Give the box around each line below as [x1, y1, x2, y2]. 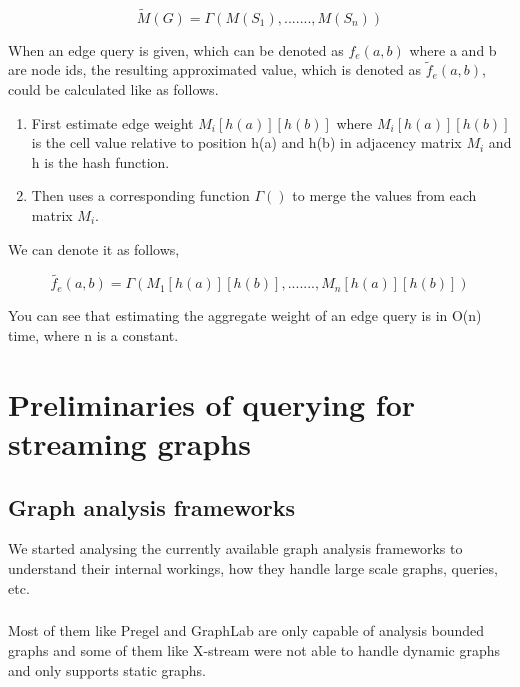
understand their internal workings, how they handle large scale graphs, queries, [8, 557, 498, 578]
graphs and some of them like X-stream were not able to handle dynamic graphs [8, 640, 500, 661]
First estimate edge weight [31, 112, 194, 133]
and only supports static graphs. [8, 659, 206, 680]
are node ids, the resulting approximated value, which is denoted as [8, 59, 422, 80]
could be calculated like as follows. [8, 79, 219, 99]
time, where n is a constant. [8, 324, 179, 345]
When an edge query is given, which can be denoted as [8, 39, 344, 60]
